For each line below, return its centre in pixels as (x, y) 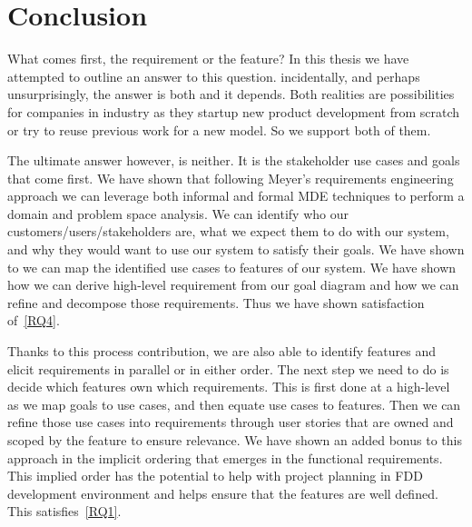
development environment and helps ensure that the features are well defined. (223, 493)
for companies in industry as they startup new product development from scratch (234, 111)
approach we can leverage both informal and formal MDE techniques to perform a (236, 196)
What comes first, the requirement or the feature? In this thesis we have (208, 59)
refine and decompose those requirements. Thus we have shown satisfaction (216, 302)
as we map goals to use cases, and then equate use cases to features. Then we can (234, 404)
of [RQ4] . (34, 320)
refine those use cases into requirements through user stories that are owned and (231, 422)
